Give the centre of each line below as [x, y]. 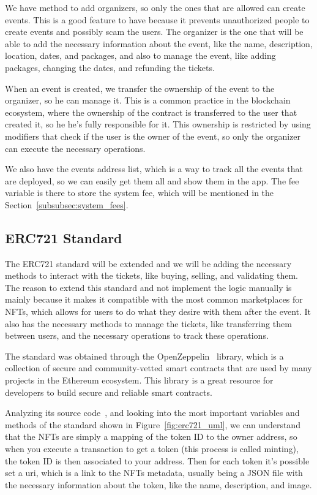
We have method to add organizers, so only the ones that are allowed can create [155, 7]
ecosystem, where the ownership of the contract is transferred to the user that [151, 112]
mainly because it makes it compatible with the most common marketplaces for [154, 299]
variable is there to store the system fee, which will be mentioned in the [140, 193]
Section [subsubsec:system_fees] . [67, 204]
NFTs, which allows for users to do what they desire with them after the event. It [158, 312]
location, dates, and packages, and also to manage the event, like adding [140, 55]
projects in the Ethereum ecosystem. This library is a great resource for [139, 380]
